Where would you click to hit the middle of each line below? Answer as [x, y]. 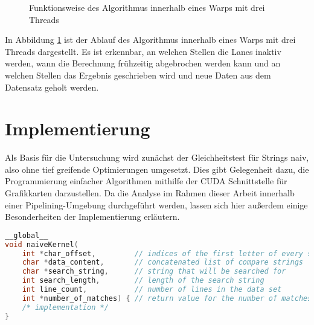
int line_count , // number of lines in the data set [152, 290]
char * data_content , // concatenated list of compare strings [163, 262]
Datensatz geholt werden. [52, 87]
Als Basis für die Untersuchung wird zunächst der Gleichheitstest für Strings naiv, [157, 157]
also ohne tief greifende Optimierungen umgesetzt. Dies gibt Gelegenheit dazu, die [157, 169]
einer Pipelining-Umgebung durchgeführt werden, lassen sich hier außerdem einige [156, 204]
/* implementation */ [65, 307]
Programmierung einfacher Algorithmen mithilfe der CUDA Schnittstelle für [146, 181]
